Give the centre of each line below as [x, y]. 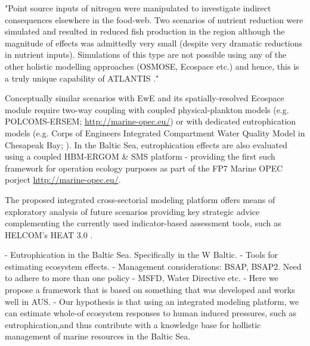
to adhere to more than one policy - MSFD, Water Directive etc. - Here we [142, 278]
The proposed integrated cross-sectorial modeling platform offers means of [140, 199]
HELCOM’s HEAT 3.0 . [49, 234]
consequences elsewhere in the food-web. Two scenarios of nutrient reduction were [154, 19]
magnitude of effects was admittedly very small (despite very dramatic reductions [154, 43]
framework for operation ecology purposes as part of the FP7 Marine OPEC [144, 168]
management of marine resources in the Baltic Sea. [98, 336]
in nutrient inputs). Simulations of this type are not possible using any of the [146, 54]
